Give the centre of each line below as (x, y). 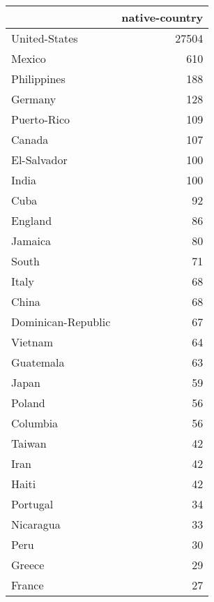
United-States (45, 38)
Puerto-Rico (41, 119)
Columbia (35, 423)
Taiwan (29, 443)
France (28, 585)
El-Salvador (39, 160)
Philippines (38, 79)
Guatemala (38, 362)
